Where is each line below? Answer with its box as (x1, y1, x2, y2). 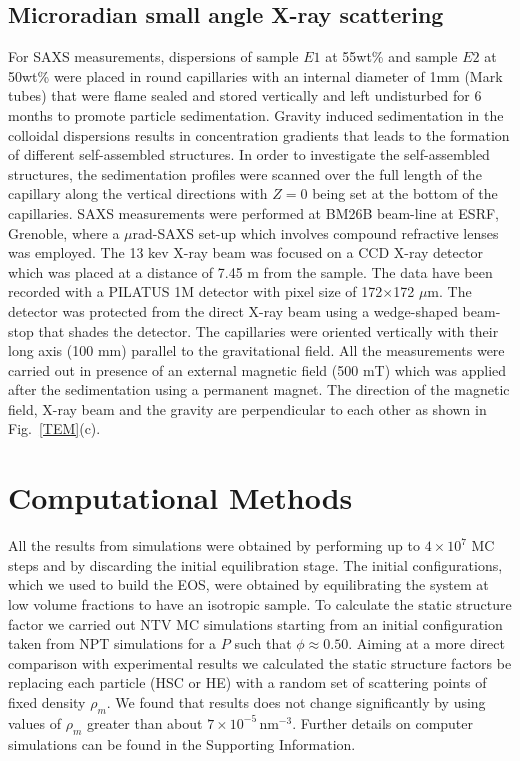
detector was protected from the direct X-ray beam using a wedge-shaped (8, 300, 458, 321)
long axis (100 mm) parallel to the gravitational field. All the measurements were (8, 340, 505, 361)
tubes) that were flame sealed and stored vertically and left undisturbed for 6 (8, 85, 482, 106)
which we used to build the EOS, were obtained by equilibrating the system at (8, 574, 489, 595)
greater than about (86, 712, 203, 733)
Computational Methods (8, 477, 353, 518)
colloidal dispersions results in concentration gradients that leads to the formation (8, 124, 510, 145)
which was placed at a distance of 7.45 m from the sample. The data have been (8, 261, 493, 282)
